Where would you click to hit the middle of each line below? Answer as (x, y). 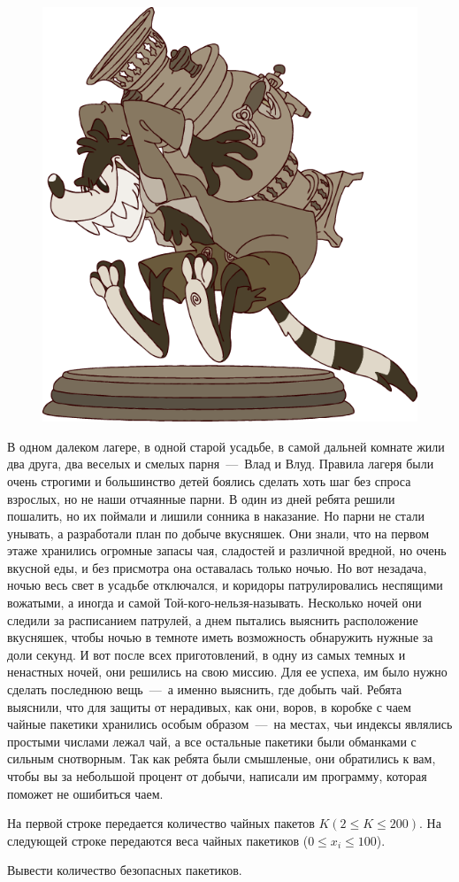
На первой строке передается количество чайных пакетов (161, 823)
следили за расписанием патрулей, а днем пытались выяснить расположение (213, 619)
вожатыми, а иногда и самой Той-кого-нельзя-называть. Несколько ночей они (214, 603)
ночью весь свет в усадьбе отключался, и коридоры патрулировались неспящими (225, 585)
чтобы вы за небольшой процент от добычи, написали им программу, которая (217, 776)
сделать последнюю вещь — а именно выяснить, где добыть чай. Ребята (205, 689)
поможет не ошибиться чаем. (85, 793)
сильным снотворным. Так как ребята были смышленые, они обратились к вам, (222, 758)
